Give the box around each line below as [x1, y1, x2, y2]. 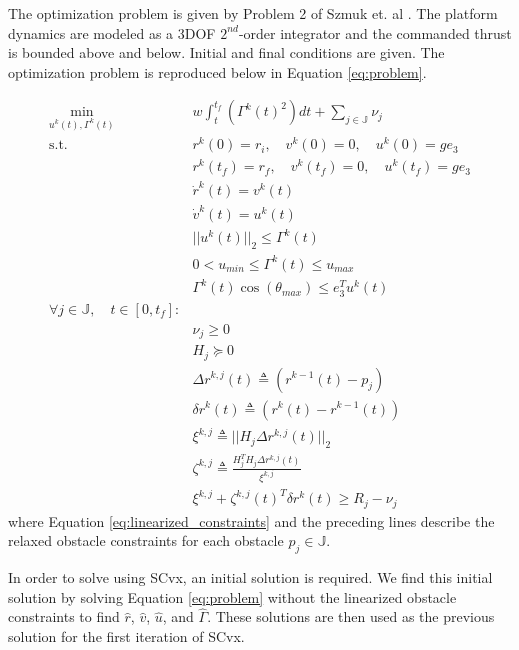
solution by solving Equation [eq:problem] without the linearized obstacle [8, 586, 457, 607]
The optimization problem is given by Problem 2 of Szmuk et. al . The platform [8, 3, 498, 23]
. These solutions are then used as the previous [207, 606, 495, 627]
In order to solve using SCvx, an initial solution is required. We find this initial [8, 567, 493, 588]
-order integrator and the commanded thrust [238, 22, 512, 43]
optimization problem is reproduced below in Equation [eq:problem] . [8, 61, 427, 82]
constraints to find [8, 606, 120, 627]
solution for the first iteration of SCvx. [8, 626, 245, 647]
